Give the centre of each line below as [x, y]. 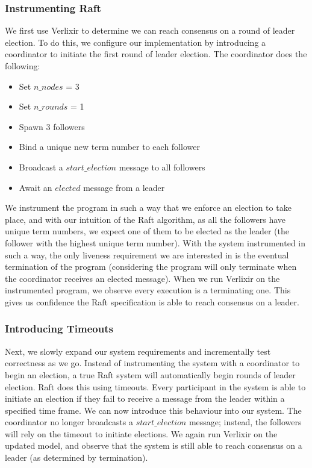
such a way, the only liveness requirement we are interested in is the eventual [147, 254]
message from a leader [124, 187]
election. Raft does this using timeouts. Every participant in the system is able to [155, 386]
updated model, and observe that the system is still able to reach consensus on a [154, 445]
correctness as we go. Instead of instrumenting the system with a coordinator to [152, 363]
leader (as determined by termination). [76, 457]
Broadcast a [41, 167]
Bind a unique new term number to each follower [109, 147]
